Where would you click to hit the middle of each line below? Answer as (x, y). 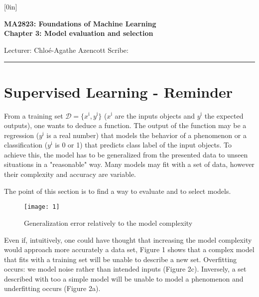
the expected (224, 115)
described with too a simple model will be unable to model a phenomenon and (124, 278)
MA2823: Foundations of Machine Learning (80, 23)
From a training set (34, 115)
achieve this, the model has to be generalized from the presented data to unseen (126, 154)
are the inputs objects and (155, 115)
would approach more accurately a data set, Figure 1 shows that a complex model (129, 249)
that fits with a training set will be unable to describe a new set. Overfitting (121, 259)
